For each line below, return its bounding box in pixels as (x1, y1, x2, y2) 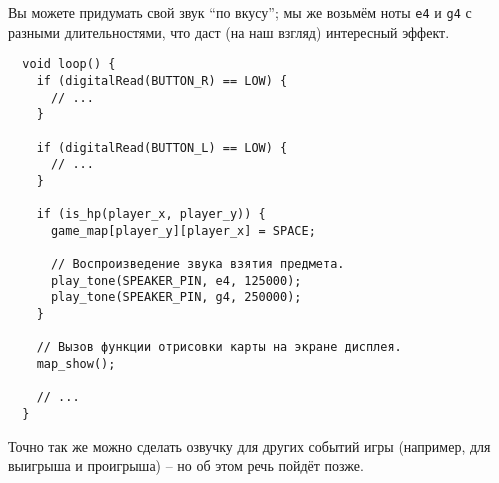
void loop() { (22, 57, 116, 72)
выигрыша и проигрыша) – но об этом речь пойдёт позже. (8, 455, 364, 476)
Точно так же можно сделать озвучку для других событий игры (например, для (8, 435, 491, 456)
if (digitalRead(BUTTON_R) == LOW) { (36, 73, 288, 88)
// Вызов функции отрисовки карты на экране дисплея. (36, 340, 402, 355)
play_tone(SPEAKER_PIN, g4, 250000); (50, 290, 302, 305)
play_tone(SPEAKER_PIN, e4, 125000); (50, 273, 302, 288)
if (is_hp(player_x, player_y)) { (36, 207, 266, 222)
